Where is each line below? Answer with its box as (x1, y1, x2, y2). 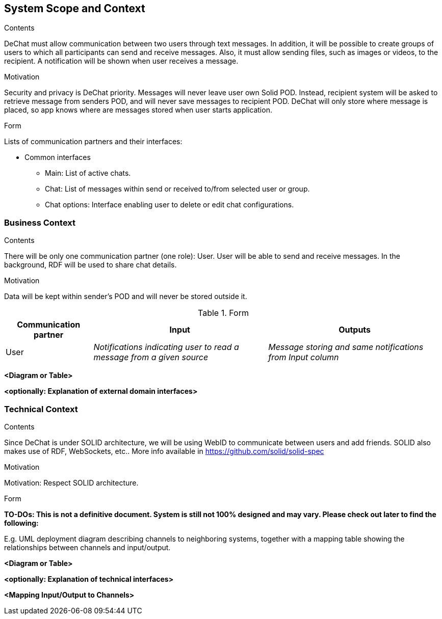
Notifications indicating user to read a (93, 342, 239, 353)
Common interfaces (24, 153, 91, 162)
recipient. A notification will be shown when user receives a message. (4, 57, 239, 66)
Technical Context (4, 403, 78, 414)
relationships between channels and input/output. (4, 543, 171, 552)
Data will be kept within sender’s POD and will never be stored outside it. (4, 292, 247, 301)
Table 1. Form (198, 308, 249, 318)
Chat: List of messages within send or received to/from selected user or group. (45, 184, 310, 194)
